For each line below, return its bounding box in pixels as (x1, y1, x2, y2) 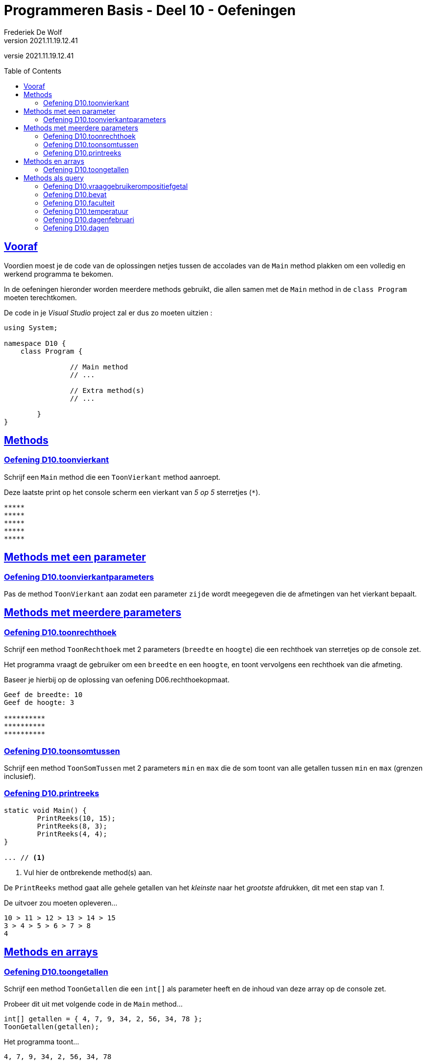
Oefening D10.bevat (43, 190, 107, 199)
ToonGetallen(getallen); (4, 1022, 99, 1031)
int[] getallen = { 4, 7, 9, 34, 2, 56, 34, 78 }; (4, 1014, 202, 1023)
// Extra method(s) (70, 386, 145, 394)
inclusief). (4, 772, 36, 780)
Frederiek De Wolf (4, 27, 62, 36)
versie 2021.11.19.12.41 (4, 51, 74, 60)
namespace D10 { (4, 339, 66, 347)
